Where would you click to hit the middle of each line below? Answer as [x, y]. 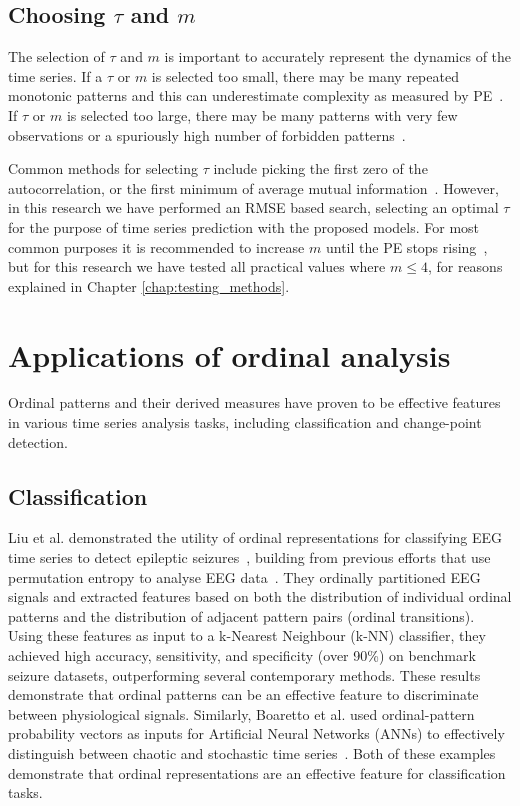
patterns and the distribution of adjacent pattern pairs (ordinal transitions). [241, 615]
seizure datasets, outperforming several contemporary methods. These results [244, 674]
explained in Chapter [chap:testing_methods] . [149, 285]
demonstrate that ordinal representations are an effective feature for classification [257, 772]
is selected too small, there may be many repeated [305, 75]
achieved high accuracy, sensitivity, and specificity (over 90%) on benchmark [242, 655]
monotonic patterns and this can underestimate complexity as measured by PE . [256, 95]
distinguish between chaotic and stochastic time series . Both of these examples [252, 752]
